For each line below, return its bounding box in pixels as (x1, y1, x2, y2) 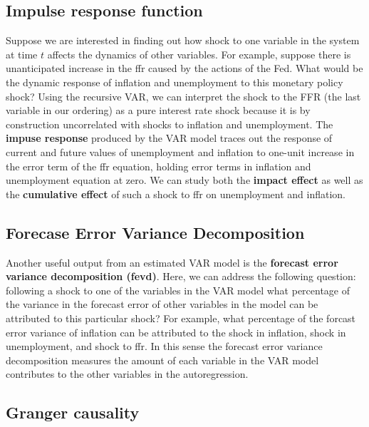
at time (6, 46, 38, 61)
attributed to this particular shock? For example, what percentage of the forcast (6, 310, 356, 325)
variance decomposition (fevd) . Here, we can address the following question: (6, 269, 356, 284)
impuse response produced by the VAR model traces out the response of (6, 130, 333, 145)
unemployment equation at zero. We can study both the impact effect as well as (6, 173, 363, 187)
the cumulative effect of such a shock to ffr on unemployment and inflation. (6, 186, 345, 201)
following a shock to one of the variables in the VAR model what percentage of (6, 282, 350, 297)
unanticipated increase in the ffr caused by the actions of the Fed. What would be (6, 61, 363, 76)
